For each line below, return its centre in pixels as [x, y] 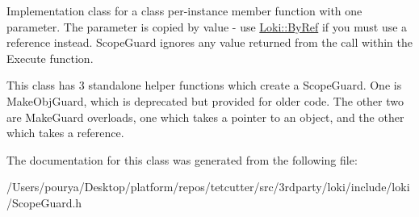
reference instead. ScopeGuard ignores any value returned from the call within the [209, 42]
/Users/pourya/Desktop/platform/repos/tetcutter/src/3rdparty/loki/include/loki [208, 187]
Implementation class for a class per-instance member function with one [184, 10]
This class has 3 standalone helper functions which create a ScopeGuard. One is [204, 85]
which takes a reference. [65, 133]
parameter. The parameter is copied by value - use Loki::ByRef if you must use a [207, 26]
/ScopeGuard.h [44, 202]
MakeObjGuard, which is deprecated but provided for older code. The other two [205, 100]
